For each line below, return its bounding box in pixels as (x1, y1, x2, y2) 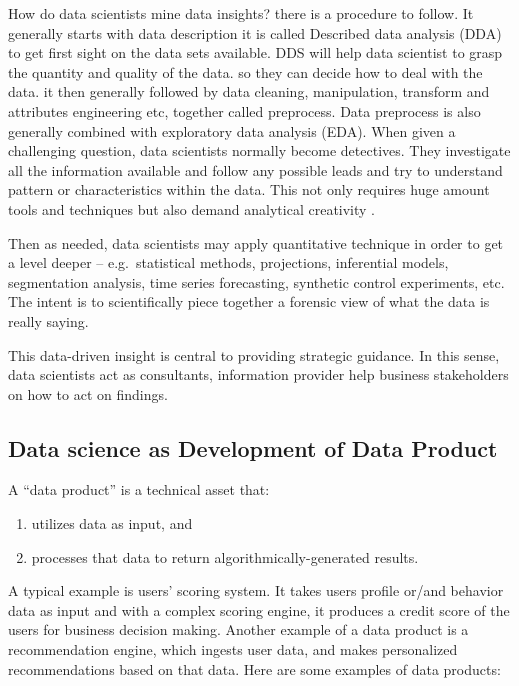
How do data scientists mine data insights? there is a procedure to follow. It (8, 3, 474, 23)
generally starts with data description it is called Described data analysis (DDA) (8, 22, 502, 43)
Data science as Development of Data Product (8, 432, 498, 463)
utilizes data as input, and (31, 513, 193, 534)
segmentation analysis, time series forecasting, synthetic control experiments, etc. (8, 271, 505, 292)
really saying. (8, 310, 89, 331)
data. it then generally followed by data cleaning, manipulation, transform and (8, 81, 490, 102)
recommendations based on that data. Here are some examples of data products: (8, 658, 501, 679)
